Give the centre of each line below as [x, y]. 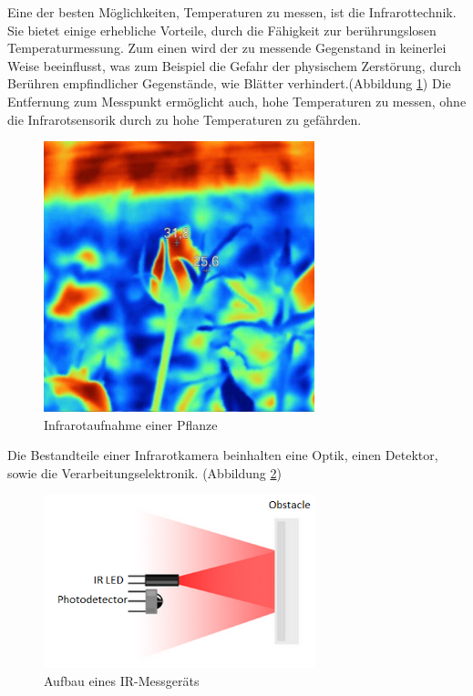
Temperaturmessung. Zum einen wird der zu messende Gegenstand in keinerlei [227, 48]
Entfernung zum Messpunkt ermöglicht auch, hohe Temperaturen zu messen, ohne [237, 101]
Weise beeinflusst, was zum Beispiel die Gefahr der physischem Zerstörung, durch [235, 65]
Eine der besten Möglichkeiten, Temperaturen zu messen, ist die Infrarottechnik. [232, 12]
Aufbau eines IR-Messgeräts [122, 680]
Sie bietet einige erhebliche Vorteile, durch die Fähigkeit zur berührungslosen [222, 30]
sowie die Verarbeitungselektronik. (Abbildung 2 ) [144, 472]
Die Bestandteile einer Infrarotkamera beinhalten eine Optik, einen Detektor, [223, 455]
